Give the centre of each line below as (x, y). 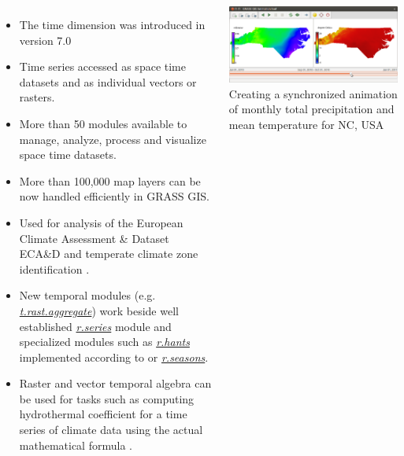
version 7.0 (45, 40)
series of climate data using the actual (111, 430)
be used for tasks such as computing (107, 398)
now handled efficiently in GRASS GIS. (114, 196)
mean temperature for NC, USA (306, 124)
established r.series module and (95, 326)
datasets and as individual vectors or (108, 81)
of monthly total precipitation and (311, 109)
